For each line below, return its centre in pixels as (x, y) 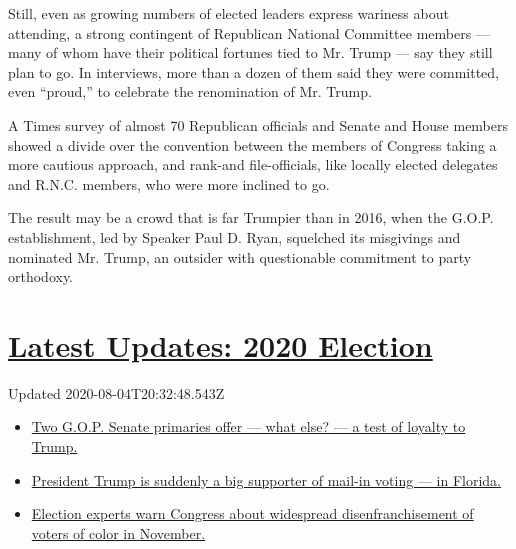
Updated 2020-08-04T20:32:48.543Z (116, 392)
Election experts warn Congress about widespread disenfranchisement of (252, 513)
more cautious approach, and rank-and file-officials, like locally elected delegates (253, 164)
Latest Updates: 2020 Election (220, 344)
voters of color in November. (118, 532)
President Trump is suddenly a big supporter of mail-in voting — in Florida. (266, 479)
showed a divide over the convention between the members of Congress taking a (252, 144)
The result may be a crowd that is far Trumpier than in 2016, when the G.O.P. (251, 217)
